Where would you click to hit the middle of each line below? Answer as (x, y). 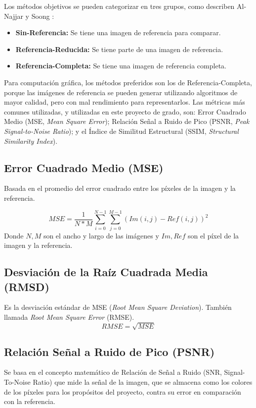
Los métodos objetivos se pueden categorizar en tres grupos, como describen (119, 6)
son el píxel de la (213, 235)
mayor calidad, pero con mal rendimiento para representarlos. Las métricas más (125, 102)
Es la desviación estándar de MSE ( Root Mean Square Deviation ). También (118, 307)
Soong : (43, 16)
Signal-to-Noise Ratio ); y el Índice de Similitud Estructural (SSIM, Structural (121, 131)
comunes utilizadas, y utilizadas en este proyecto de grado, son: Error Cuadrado (125, 111)
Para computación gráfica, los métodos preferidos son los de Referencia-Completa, (128, 82)
